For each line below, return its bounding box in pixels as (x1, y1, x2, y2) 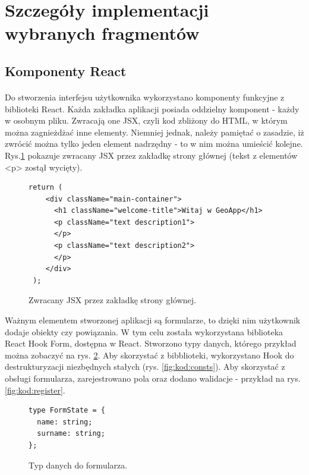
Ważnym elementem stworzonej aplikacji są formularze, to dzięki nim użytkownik (5, 314, 301, 326)
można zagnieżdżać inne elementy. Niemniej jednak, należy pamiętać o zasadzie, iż (5, 125, 304, 138)
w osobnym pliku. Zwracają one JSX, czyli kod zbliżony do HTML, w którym (5, 114, 288, 127)
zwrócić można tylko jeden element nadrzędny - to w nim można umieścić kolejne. (5, 137, 303, 150)
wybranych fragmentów (5, 21, 200, 45)
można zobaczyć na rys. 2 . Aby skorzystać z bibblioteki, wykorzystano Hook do (5, 348, 294, 361)
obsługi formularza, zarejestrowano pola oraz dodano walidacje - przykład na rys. (5, 372, 301, 384)
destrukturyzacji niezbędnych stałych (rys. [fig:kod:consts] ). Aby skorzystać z (5, 360, 285, 373)
